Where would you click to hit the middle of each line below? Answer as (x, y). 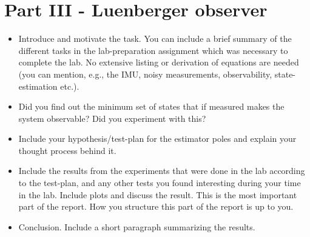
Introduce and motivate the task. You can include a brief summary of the (155, 38)
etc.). (70, 86)
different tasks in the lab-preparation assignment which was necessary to (153, 50)
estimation (38, 86)
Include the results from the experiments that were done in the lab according (162, 171)
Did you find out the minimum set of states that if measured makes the (151, 106)
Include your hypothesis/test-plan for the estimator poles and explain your (157, 139)
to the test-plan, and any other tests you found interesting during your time (160, 183)
